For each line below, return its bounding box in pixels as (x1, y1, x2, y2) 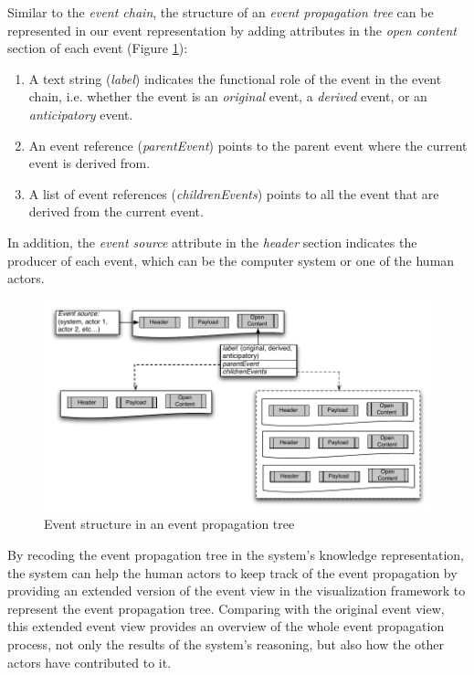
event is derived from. (28, 153, 151, 173)
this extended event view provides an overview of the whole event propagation (7, 617, 445, 636)
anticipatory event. (28, 104, 133, 123)
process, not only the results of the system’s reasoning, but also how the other (7, 635, 444, 654)
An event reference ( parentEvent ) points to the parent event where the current (28, 135, 468, 154)
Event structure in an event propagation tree (44, 514, 295, 533)
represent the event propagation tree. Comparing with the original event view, (7, 598, 445, 617)
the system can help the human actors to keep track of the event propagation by (7, 563, 458, 582)
